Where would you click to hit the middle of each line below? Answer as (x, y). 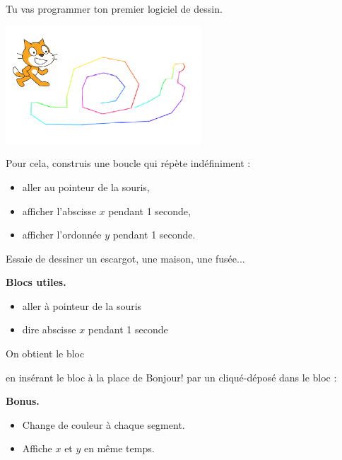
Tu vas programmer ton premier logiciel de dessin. (114, 8)
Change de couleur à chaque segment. (104, 424)
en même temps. (119, 448)
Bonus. (23, 401)
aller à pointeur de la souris (82, 305)
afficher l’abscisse (59, 211)
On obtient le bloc (45, 353)
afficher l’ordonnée (62, 235)
